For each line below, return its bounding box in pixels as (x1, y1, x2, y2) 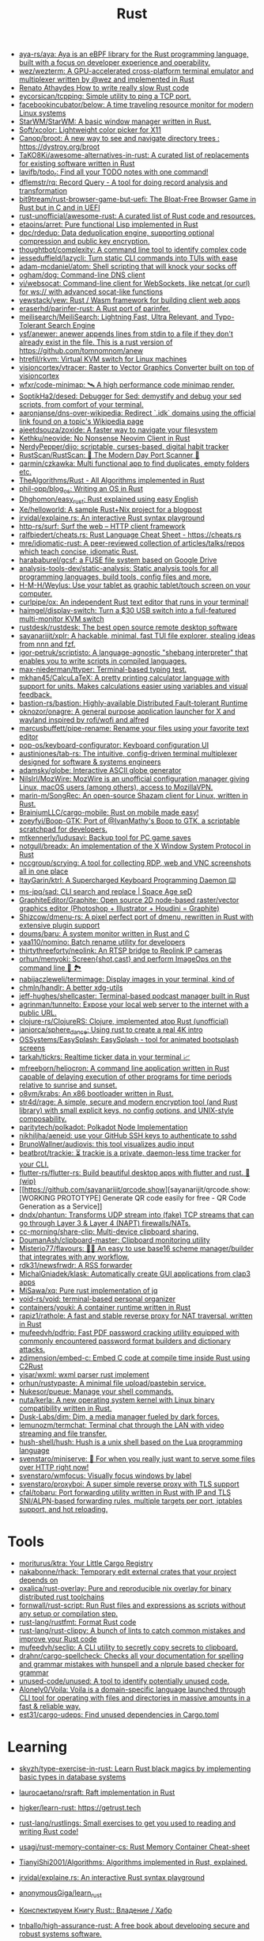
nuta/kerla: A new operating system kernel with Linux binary (18, 1395, 215, 1405)
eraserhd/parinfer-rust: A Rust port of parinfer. (18, 303, 171, 313)
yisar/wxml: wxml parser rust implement (18, 1370, 149, 1380)
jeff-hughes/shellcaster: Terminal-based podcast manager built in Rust (18, 991, 250, 1000)
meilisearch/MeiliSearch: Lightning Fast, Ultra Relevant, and (18, 312, 213, 322)
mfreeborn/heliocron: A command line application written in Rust (18, 1064, 230, 1073)
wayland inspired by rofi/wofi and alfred (18, 714, 149, 725)
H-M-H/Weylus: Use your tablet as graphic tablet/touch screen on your (18, 580, 251, 590)
